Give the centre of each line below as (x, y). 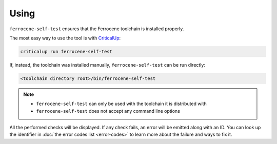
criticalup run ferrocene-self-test (66, 52)
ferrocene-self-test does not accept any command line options (108, 111)
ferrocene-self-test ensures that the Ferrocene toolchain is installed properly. (97, 29)
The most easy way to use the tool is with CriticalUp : (65, 38)
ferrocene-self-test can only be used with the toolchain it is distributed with (122, 104)
